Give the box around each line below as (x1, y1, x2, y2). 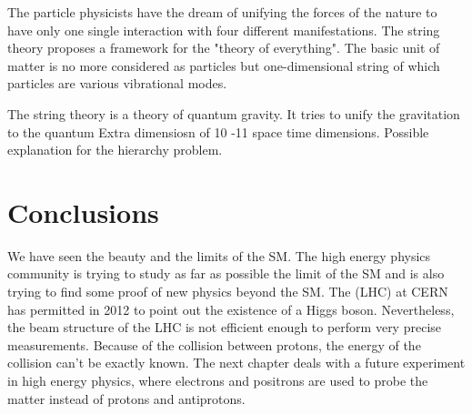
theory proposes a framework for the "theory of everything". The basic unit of (7, 38, 440, 57)
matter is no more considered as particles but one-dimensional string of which (7, 56, 440, 75)
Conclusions (7, 193, 159, 230)
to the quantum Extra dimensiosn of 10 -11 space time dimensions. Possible (7, 122, 429, 141)
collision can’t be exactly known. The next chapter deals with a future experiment (7, 353, 466, 372)
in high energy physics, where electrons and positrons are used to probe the (7, 371, 428, 390)
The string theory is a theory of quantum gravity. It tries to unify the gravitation (7, 104, 460, 123)
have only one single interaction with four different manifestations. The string (7, 20, 440, 39)
